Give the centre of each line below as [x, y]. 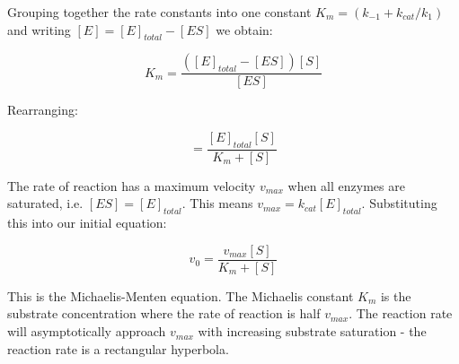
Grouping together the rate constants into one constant [159, 12]
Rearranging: [43, 110]
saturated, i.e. [45, 203]
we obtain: [244, 29]
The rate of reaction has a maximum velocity [132, 185]
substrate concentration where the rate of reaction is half [164, 313]
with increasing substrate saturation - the [312, 331]
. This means [217, 203]
